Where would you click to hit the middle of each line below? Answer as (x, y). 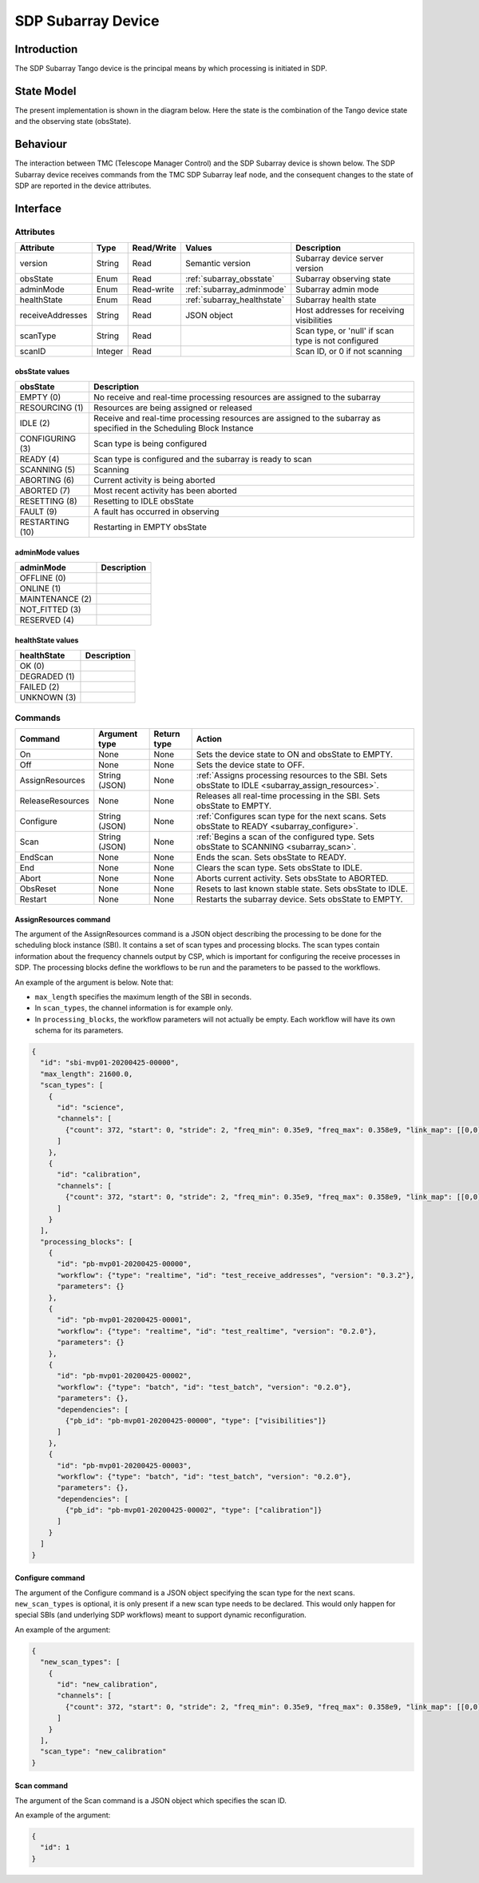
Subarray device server (340, 258)
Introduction (46, 49)
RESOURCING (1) (51, 408)
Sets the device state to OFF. (250, 765)
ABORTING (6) (47, 480)
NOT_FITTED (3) (50, 610)
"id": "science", (91, 1108)
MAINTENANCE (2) (55, 599)
